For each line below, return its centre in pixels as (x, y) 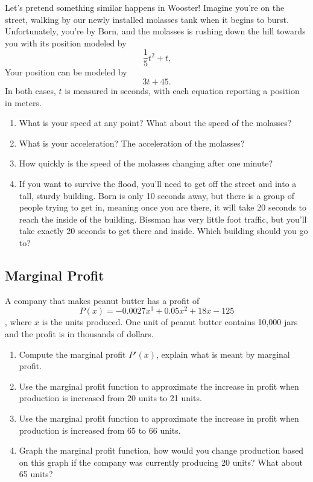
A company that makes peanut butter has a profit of (102, 300)
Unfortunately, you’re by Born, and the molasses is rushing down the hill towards (155, 31)
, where (18, 322)
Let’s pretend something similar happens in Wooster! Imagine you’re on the (145, 7)
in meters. (23, 102)
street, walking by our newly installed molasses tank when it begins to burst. (147, 19)
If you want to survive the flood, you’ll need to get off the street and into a (158, 183)
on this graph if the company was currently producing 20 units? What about (161, 462)
